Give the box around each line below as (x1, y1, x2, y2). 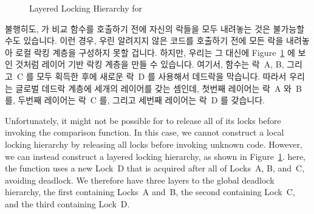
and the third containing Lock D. (5, 197, 130, 210)
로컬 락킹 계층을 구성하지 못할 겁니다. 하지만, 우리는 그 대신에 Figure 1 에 (15, 46, 295, 58)
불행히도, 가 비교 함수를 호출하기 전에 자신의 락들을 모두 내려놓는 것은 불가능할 (5, 22, 305, 35)
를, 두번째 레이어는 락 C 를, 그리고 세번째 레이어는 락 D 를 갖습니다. (5, 94, 265, 106)
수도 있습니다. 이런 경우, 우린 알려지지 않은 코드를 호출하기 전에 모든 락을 (5, 34, 284, 47)
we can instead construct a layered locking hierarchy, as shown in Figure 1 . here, (5, 150, 306, 162)
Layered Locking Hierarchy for (29, 2, 143, 14)
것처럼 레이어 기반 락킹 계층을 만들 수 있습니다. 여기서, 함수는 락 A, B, (15, 58, 284, 71)
